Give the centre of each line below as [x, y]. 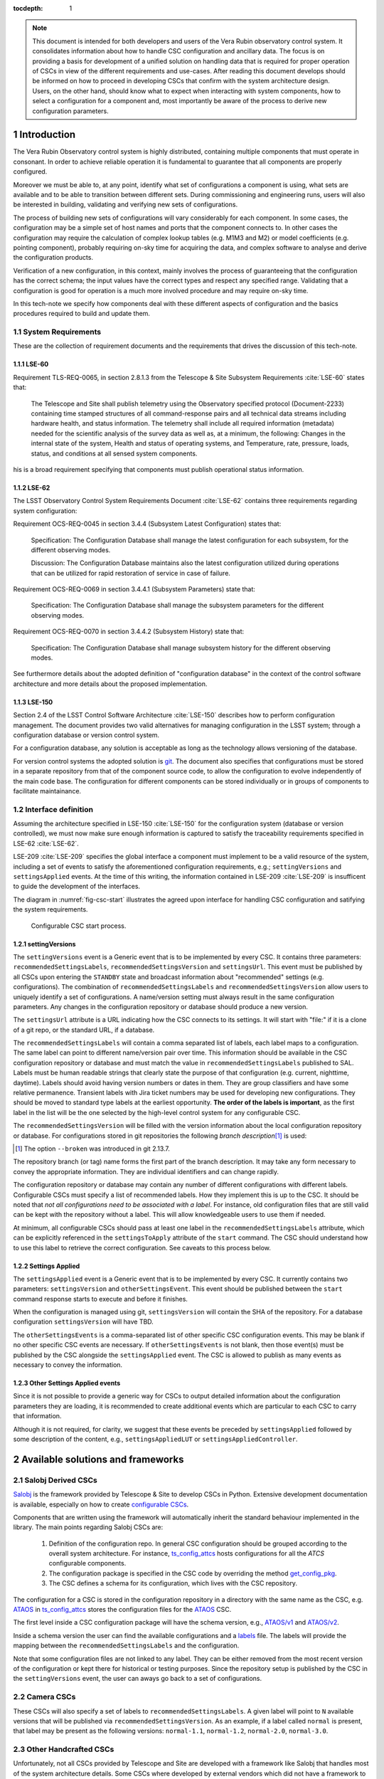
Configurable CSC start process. [79, 926]
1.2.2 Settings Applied [47, 1266]
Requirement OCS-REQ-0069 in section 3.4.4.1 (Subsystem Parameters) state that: [134, 589]
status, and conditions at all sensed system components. [114, 453]
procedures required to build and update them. [82, 314]
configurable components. [87, 1563]
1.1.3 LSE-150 [33, 702]
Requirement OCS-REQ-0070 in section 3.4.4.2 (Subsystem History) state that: [129, 632]
